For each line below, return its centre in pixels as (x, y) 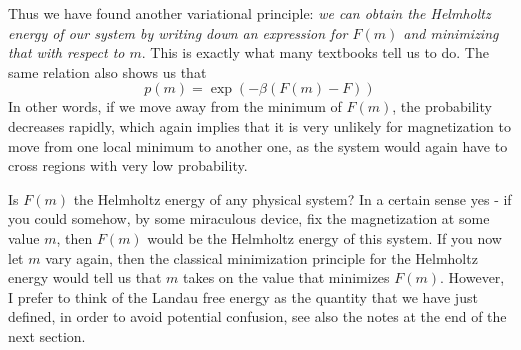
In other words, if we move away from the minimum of (175, 106)
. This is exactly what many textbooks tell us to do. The (315, 52)
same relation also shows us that (107, 71)
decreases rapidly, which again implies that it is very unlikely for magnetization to (259, 125)
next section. (47, 335)
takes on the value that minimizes (286, 277)
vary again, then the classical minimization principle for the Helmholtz (261, 257)
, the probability (442, 106)
